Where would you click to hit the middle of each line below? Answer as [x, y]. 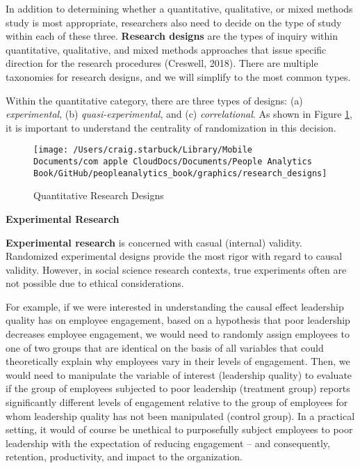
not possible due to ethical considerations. [95, 283]
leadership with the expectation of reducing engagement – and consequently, [168, 443]
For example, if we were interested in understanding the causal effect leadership [175, 306]
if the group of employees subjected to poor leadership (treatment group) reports [178, 388]
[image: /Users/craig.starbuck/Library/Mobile [143, 150]
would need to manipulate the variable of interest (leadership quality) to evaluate [179, 374]
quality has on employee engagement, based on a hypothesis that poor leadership [178, 320]
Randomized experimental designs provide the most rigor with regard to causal [174, 256]
